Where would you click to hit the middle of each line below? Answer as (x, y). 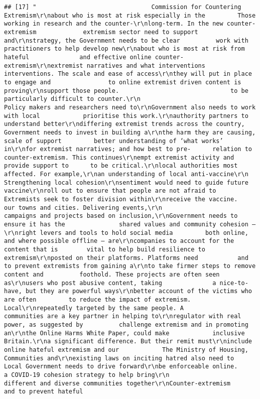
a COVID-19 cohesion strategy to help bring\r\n (87, 375)
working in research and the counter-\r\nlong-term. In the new (114, 24)
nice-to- (234, 283)
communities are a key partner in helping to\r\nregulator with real (123, 316)
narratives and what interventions (146, 65)
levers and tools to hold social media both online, (144, 233)
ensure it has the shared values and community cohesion (126, 225)
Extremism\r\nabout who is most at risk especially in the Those (130, 15)
